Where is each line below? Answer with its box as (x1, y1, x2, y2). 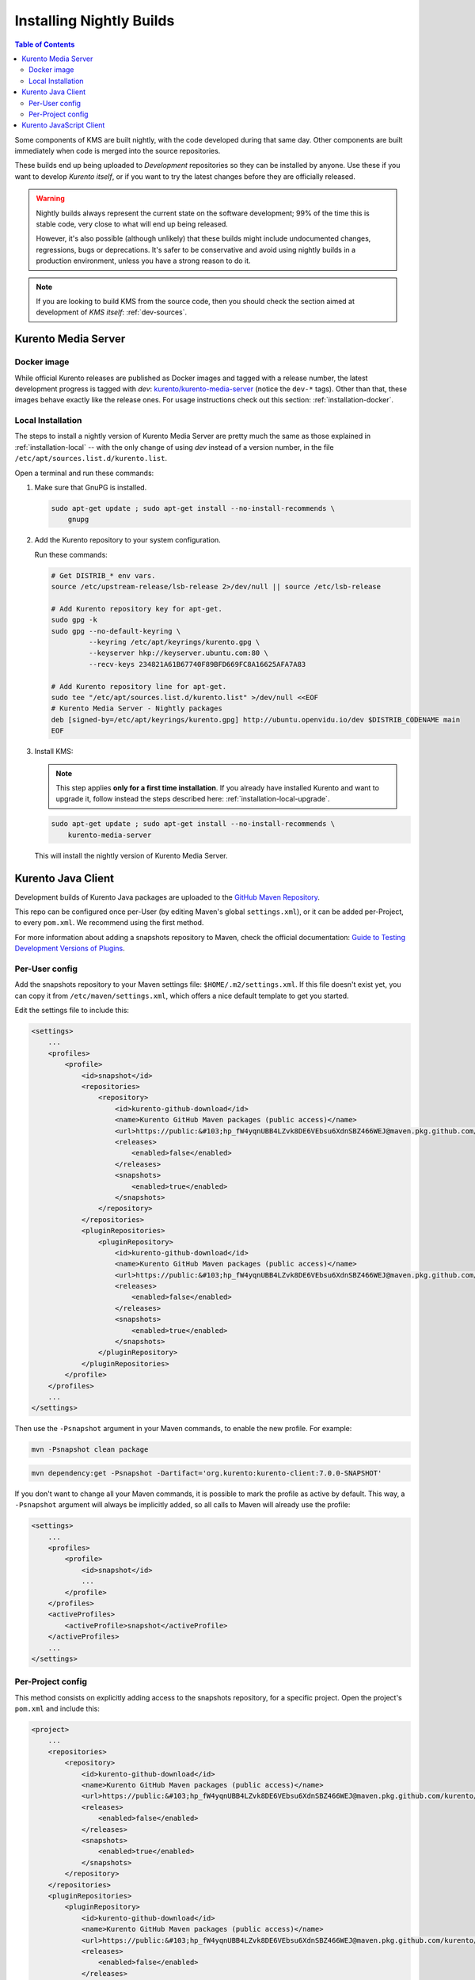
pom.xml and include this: (14, 1704, 101, 1714)
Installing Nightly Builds (14, 12, 175, 29)
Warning (36, 194, 65, 204)
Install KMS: (34, 747, 74, 756)
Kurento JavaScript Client (21, 120, 105, 130)
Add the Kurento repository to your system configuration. (34, 535, 221, 545)
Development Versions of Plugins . (14, 943, 126, 954)
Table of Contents (14, 40, 75, 49)
